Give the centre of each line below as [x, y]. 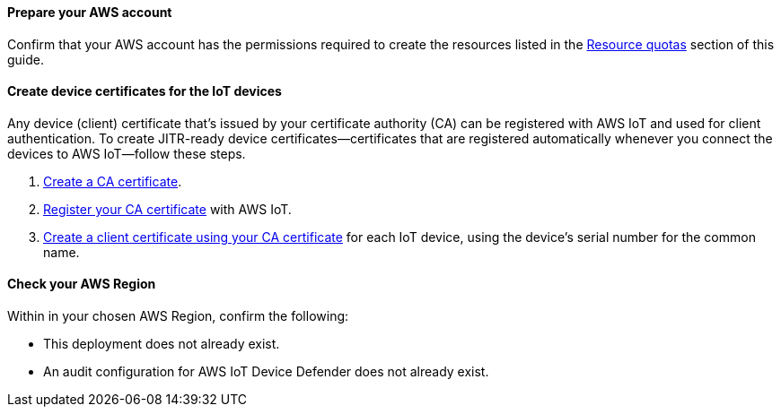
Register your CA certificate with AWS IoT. [167, 209]
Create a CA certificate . [113, 181]
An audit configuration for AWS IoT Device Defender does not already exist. [266, 372]
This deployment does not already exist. [162, 344]
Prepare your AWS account [90, 12]
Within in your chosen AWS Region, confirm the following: [178, 316]
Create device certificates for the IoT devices [145, 91]
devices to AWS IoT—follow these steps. [127, 153]
